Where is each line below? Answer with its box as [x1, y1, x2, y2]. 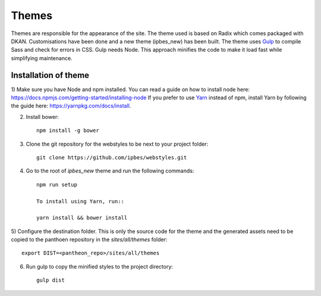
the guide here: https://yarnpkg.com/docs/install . [11, 102, 131, 109]
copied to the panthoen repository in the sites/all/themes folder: [11, 236, 168, 243]
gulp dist [36, 277, 65, 284]
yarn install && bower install [36, 215, 128, 221]
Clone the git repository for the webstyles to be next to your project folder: [26, 140, 209, 147]
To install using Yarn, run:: [36, 198, 125, 204]
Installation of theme [11, 70, 89, 80]
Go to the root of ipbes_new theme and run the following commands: [26, 167, 194, 175]
